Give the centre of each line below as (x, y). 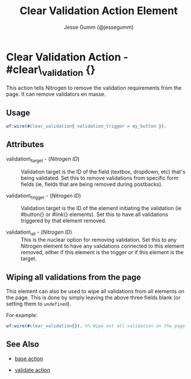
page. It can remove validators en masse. (56, 94)
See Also (23, 345)
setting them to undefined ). (39, 304)
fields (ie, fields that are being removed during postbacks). (92, 184)
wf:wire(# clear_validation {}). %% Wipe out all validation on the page (95, 326)
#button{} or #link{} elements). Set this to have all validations (95, 215)
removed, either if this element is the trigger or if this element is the (102, 252)
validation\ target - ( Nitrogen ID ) (43, 159)
